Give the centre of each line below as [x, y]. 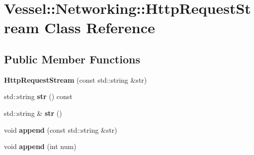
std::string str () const [38, 96]
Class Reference [100, 27]
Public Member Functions [72, 59]
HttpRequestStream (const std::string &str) [76, 79]
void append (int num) [40, 146]
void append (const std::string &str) [61, 129]
